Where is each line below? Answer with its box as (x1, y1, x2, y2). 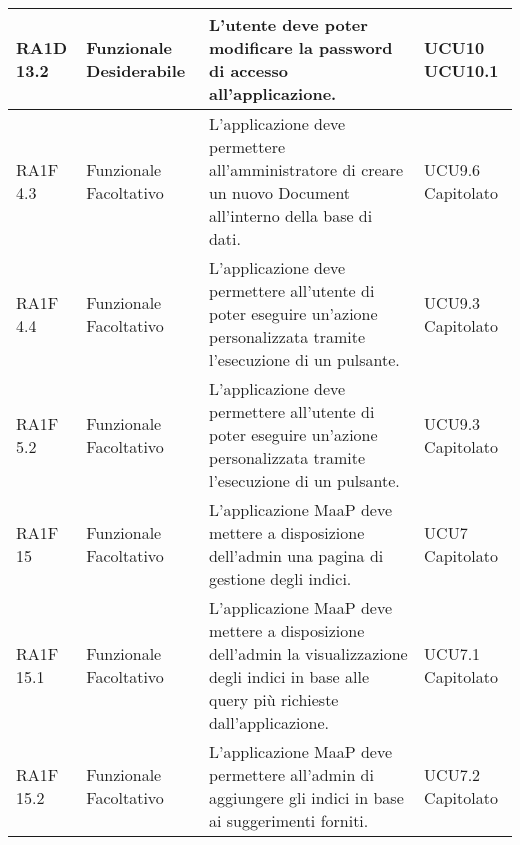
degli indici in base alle (208, 665, 370, 688)
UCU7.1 (424, 642, 481, 665)
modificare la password (208, 36, 393, 59)
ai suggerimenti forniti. (208, 809, 369, 832)
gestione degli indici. (208, 567, 352, 590)
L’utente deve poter (208, 13, 368, 36)
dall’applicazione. (208, 711, 329, 734)
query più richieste (208, 688, 339, 711)
